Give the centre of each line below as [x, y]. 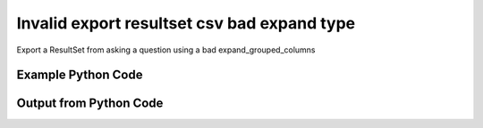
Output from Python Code [90, 104]
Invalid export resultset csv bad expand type [186, 23]
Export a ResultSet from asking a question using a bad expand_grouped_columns [166, 50]
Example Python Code [80, 75]
